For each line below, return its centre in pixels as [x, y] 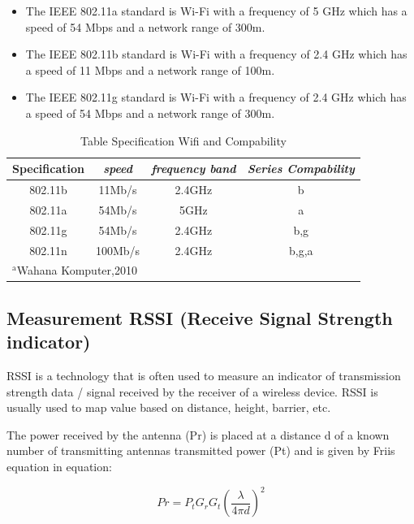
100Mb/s [118, 250]
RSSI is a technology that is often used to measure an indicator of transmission [204, 376]
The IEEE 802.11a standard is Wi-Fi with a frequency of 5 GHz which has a [216, 11]
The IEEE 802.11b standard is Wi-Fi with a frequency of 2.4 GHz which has [216, 54]
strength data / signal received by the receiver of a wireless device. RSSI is [192, 391]
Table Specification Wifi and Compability [183, 140]
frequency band [194, 169]
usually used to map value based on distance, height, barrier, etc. [169, 407]
